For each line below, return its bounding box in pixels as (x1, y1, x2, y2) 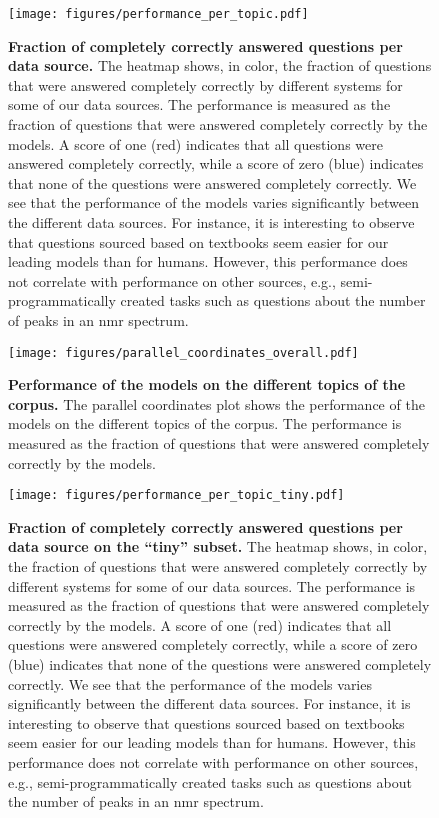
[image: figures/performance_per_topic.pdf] (8, 7, 309, 21)
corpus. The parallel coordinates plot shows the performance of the (8, 393, 425, 414)
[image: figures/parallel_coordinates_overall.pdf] (8, 345, 359, 360)
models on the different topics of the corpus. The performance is (8, 413, 402, 434)
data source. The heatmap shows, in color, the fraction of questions (8, 55, 432, 76)
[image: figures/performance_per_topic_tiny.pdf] (8, 488, 345, 503)
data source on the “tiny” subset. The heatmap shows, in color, (8, 536, 428, 557)
